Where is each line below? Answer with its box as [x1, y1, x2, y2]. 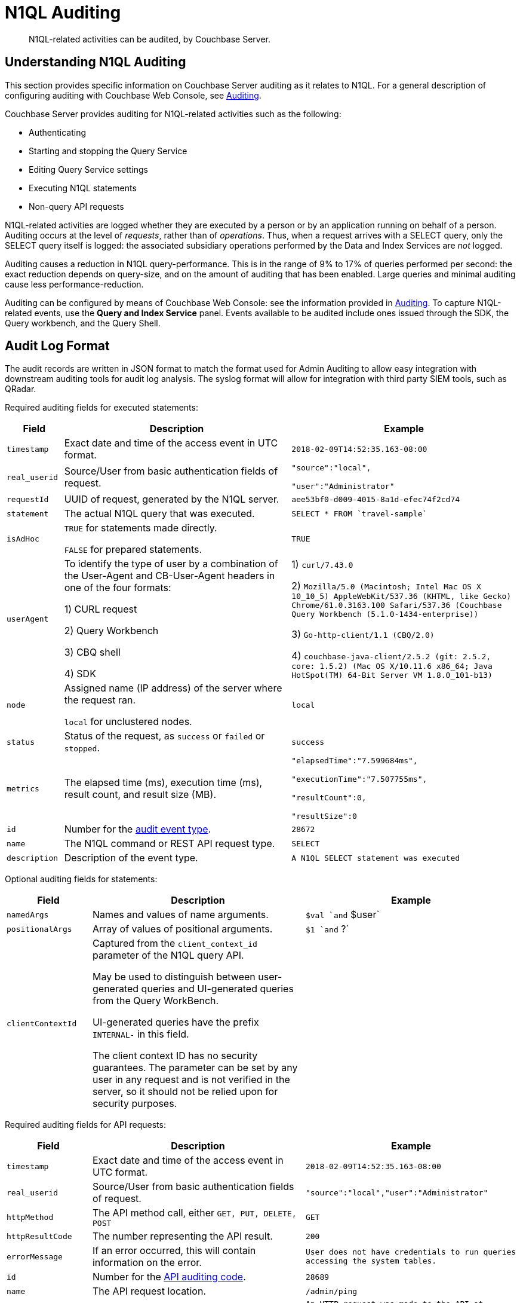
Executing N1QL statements [29, 182, 137, 193]
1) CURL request [64, 603, 137, 616]
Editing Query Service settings [29, 164, 148, 175]
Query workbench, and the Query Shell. [5, 317, 161, 328]
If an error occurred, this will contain [92, 1244, 256, 1257]
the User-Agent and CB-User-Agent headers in [64, 570, 275, 582]
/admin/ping [305, 1286, 358, 1296]
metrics [7, 784, 39, 793]
